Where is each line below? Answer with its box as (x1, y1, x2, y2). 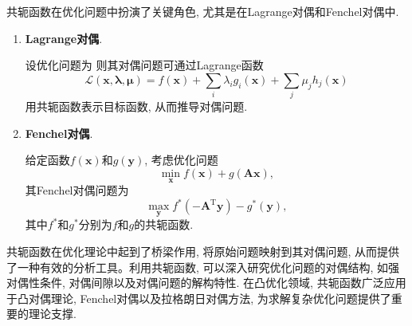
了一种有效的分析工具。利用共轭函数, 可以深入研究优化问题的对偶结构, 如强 (6, 258, 400, 275)
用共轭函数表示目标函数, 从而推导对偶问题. (25, 98, 248, 115)
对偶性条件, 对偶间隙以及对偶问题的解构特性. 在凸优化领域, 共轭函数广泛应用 (6, 274, 406, 291)
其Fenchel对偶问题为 (25, 182, 129, 198)
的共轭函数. (134, 216, 194, 233)
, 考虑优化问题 (144, 151, 218, 168)
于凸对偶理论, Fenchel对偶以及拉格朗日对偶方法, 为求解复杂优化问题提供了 (6, 289, 391, 306)
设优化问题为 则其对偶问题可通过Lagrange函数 (25, 57, 264, 73)
